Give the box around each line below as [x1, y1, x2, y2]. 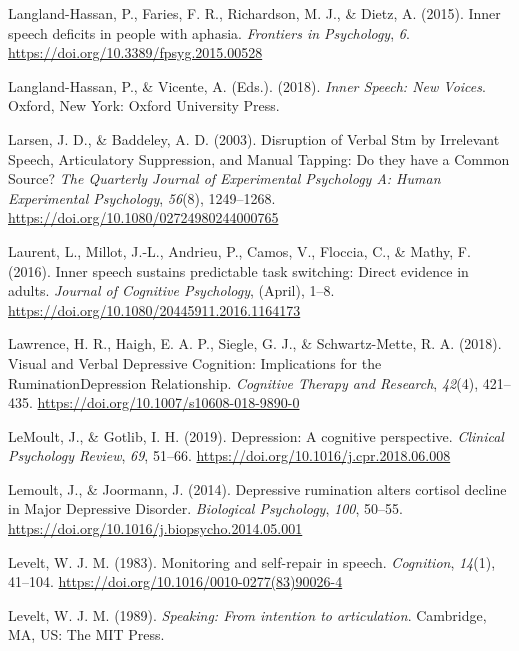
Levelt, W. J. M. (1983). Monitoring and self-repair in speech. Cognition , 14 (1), [8, 551, 496, 572]
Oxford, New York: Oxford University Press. [8, 95, 280, 116]
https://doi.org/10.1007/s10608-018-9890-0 [37, 392, 300, 413]
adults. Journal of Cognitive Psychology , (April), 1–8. [8, 280, 335, 301]
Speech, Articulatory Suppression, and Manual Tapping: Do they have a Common [8, 148, 510, 169]
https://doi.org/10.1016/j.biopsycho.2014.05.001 [8, 518, 303, 539]
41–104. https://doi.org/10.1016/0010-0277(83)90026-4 [8, 571, 343, 592]
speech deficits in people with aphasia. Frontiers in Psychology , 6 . [8, 22, 410, 43]
